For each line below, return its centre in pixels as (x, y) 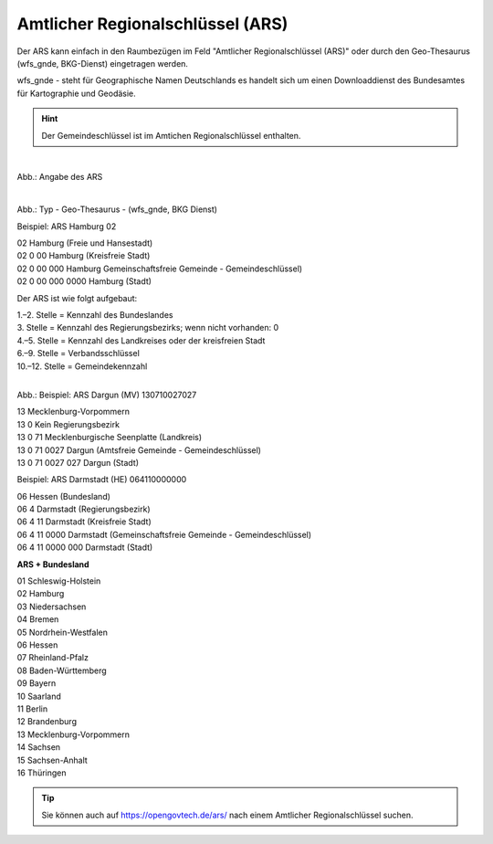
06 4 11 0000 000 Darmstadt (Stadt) (85, 547)
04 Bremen (38, 619)
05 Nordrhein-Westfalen (63, 632)
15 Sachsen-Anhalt (52, 760)
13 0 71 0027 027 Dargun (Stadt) (78, 462)
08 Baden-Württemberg (62, 670)
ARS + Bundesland (53, 564)
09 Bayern (37, 683)
